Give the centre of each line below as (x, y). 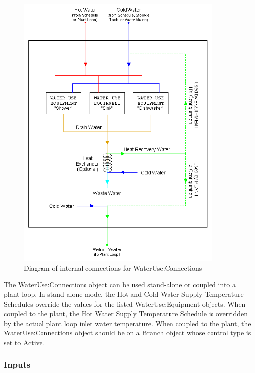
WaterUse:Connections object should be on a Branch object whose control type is (127, 333)
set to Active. (24, 342)
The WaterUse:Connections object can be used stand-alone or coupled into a (120, 284)
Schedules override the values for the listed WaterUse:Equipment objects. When (125, 304)
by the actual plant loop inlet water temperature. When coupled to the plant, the (127, 323)
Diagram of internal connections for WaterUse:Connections (113, 268)
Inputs (17, 364)
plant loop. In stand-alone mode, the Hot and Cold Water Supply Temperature (124, 294)
